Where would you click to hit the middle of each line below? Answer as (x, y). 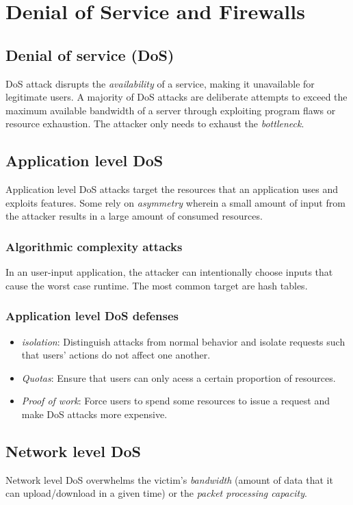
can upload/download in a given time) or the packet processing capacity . (156, 493)
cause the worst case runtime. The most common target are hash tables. (157, 285)
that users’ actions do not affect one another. (116, 355)
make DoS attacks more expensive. (94, 414)
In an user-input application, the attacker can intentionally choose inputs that (169, 272)
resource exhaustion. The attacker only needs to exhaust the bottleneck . (155, 124)
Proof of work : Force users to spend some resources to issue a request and (176, 401)
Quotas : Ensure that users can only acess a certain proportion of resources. (179, 377)
